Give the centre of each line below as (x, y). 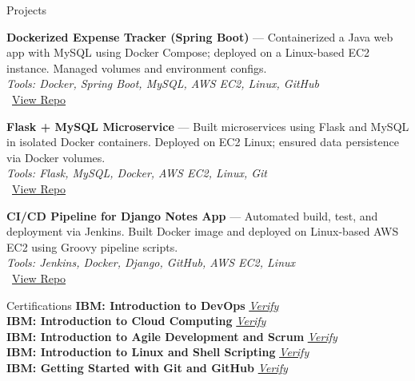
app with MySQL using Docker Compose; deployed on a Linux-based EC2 (188, 52)
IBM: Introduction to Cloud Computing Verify (136, 321)
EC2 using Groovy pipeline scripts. (92, 246)
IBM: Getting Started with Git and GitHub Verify (147, 367)
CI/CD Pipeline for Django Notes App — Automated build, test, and (192, 215)
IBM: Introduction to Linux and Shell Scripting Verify (158, 352)
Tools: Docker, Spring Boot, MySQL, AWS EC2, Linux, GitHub (163, 83)
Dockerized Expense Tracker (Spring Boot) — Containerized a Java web (200, 36)
